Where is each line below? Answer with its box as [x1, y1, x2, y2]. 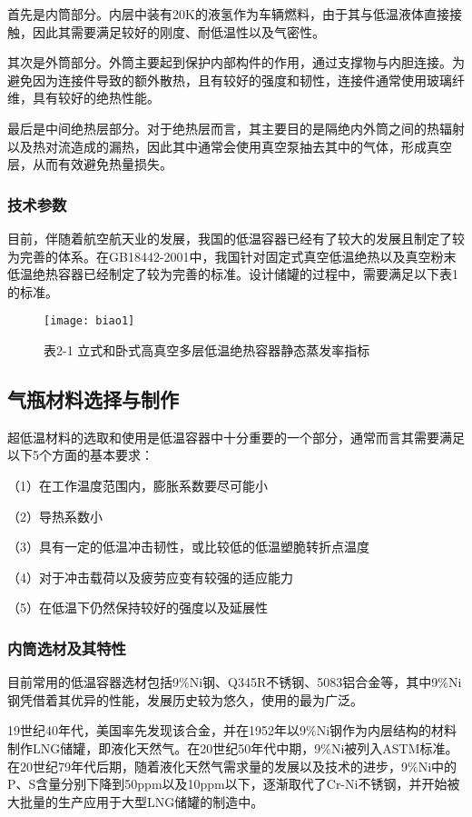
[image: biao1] [44, 314, 135, 328]
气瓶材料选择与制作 [7, 384, 179, 413]
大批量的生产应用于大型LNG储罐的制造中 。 [7, 792, 264, 811]
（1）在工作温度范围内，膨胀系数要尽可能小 [7, 475, 268, 494]
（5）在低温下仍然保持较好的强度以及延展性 [7, 598, 268, 617]
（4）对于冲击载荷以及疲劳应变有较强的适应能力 [7, 567, 293, 586]
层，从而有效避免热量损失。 [7, 154, 172, 174]
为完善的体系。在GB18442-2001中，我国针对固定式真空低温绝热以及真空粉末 [7, 246, 457, 265]
